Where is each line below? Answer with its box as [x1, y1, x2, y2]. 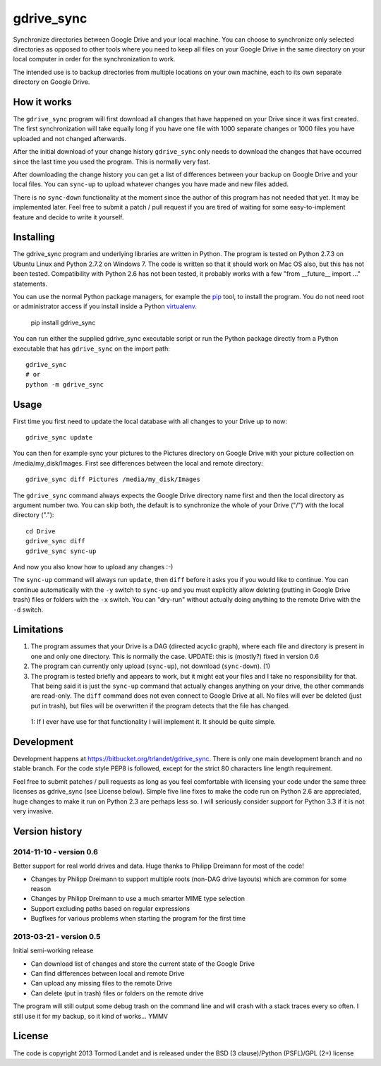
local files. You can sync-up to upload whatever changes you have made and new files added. [13, 180, 289, 188]
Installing [13, 231, 56, 243]
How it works [13, 96, 72, 108]
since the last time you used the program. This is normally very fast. [13, 157, 211, 166]
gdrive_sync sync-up [25, 547, 97, 555]
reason [30, 884, 52, 892]
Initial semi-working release [13, 946, 94, 955]
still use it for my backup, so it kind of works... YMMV [13, 1012, 169, 1020]
